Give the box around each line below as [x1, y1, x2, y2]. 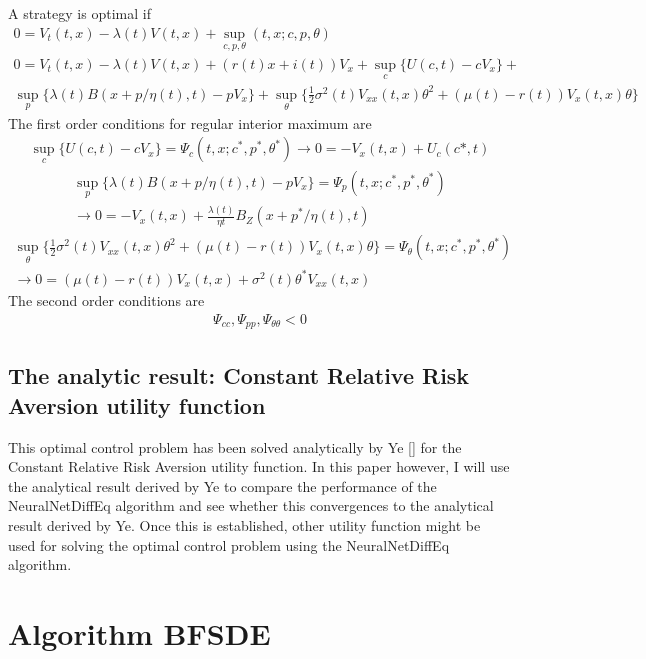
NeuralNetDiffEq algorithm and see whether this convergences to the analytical [8, 495, 494, 516]
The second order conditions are [8, 289, 205, 310]
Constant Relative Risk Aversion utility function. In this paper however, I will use [8, 456, 510, 477]
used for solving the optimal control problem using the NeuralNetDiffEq [8, 534, 450, 555]
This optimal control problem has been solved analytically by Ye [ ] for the [8, 436, 462, 457]
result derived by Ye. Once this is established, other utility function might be [8, 514, 481, 535]
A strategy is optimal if [8, 3, 151, 23]
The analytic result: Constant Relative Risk [8, 360, 470, 391]
